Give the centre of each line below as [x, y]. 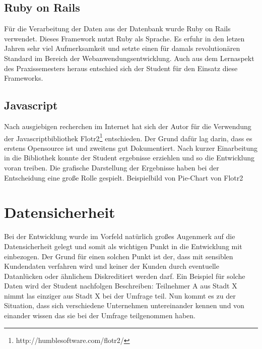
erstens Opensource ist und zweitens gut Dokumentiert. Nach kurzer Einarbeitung [131, 148]
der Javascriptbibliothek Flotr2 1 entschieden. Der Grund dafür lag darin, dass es [128, 137]
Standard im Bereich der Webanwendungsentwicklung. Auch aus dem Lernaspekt [129, 58]
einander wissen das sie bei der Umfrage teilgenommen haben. [100, 315]
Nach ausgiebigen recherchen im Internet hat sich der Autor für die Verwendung [128, 126]
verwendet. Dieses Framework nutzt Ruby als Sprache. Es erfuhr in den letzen [124, 38]
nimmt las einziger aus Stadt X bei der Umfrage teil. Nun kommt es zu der [120, 295]
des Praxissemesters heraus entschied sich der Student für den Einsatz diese [121, 68]
